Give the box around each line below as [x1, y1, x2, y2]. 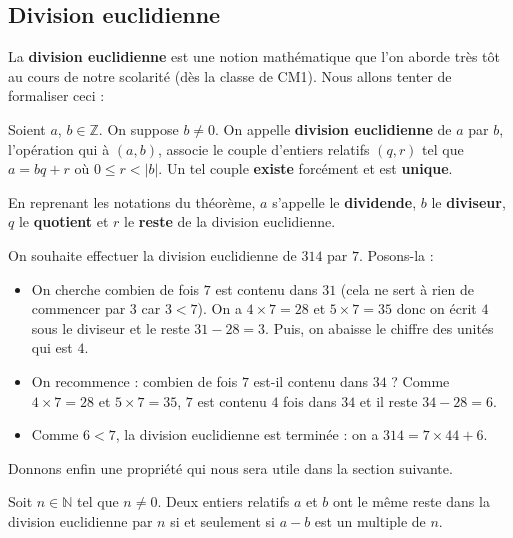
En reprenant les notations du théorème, [8, 191, 256, 212]
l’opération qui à [8, 138, 110, 159]
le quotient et [18, 211, 109, 232]
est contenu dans [215, 278, 318, 299]
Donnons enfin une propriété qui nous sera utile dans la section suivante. [8, 457, 453, 478]
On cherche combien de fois [31, 278, 200, 299]
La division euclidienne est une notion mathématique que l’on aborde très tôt [8, 46, 500, 67]
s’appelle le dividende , [272, 191, 417, 212]
